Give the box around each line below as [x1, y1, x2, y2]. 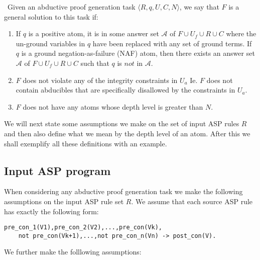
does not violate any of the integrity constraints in [23, 74, 178, 85]
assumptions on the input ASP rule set [4, 196, 124, 206]
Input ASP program [4, 162, 111, 178]
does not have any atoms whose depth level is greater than [23, 101, 203, 112]
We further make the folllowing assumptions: [4, 246, 142, 257]
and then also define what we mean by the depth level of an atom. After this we [4, 128, 250, 138]
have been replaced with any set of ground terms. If [92, 38, 252, 48]
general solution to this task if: [4, 11, 98, 22]
